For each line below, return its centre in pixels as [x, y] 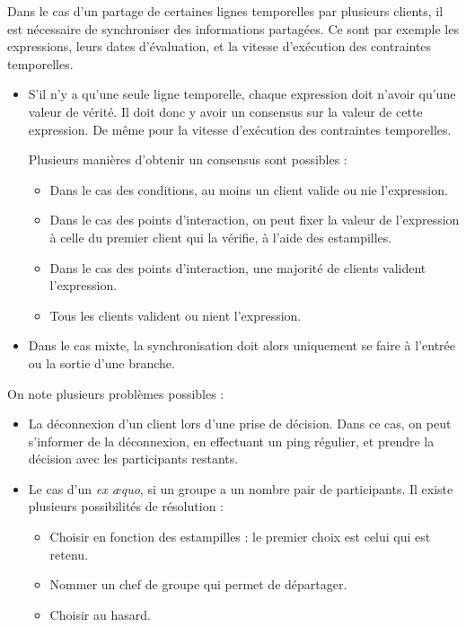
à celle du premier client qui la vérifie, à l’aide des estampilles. [221, 237]
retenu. [69, 554]
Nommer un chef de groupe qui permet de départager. [198, 584]
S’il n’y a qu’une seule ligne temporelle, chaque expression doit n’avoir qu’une [242, 94]
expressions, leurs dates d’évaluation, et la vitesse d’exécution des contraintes [220, 46]
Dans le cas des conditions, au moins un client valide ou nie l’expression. [249, 189]
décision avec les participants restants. [133, 459]
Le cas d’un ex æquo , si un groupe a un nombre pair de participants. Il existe [241, 488]
